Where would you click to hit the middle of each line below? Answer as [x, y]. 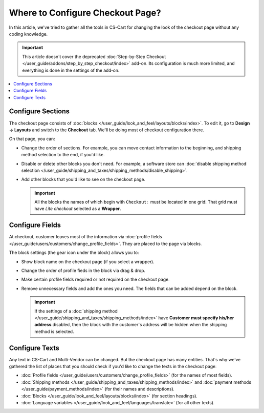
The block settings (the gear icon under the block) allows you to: [74, 253]
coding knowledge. [28, 34]
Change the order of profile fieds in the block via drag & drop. [83, 270]
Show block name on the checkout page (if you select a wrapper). [88, 262]
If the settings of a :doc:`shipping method [76, 311]
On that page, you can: [32, 139]
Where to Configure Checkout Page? [85, 13]
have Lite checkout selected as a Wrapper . [78, 209]
